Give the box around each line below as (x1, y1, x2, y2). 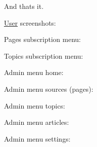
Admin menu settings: (4, 133, 71, 144)
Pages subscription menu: (4, 34, 81, 44)
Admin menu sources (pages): (4, 83, 94, 94)
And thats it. (4, 1, 44, 11)
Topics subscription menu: (4, 50, 83, 61)
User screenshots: (4, 17, 56, 28)
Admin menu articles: (4, 117, 69, 127)
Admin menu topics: (4, 100, 65, 110)
